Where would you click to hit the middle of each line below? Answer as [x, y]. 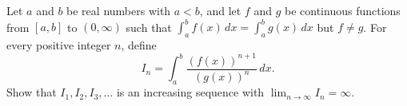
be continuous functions [342, 10]
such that [149, 27]
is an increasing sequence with [190, 92]
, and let [220, 10]
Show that [32, 92]
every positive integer [59, 44]
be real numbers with [119, 10]
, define [139, 44]
